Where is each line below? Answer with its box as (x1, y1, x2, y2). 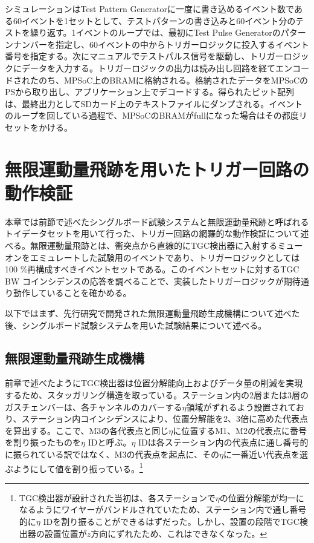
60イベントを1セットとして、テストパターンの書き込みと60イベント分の (13, 14, 296, 27)
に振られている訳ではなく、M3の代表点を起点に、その (5, 447, 219, 460)
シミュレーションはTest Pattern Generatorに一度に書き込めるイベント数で (5, 2, 294, 15)
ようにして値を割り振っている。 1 (13, 460, 143, 475)
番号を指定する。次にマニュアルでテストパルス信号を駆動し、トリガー (5, 50, 284, 62)
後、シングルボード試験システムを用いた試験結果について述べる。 (5, 318, 267, 331)
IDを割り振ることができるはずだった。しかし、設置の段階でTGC (43, 515, 300, 527)
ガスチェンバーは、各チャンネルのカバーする (5, 400, 182, 413)
